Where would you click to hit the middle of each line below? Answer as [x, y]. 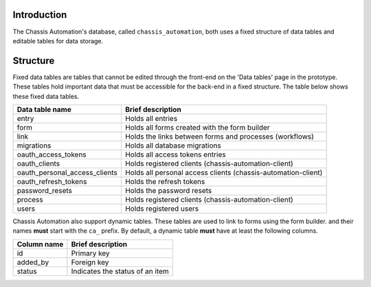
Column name [40, 244]
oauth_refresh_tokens [52, 181]
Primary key [90, 253]
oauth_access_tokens [52, 154]
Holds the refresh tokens [165, 181]
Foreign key [90, 262]
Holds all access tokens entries [175, 154]
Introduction [40, 15]
